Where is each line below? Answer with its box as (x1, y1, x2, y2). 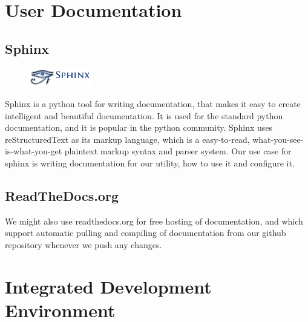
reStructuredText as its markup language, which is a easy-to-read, (5, 133, 250, 145)
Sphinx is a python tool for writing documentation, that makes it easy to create (5, 97, 301, 110)
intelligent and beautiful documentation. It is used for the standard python (5, 109, 283, 122)
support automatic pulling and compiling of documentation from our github (5, 226, 286, 239)
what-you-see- (252, 133, 304, 145)
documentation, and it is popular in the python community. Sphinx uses (5, 121, 273, 134)
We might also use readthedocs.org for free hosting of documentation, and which (5, 214, 303, 227)
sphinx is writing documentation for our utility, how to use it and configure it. (5, 156, 295, 169)
